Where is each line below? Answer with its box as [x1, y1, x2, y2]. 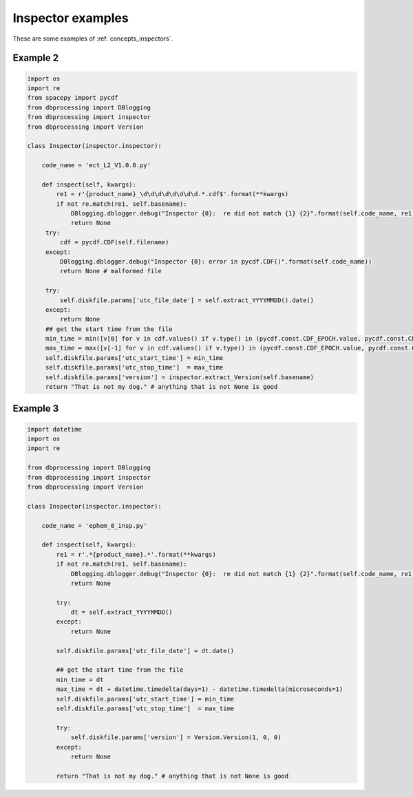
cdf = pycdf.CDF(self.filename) [59, 238, 169, 246]
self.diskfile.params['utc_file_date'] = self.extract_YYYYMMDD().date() [59, 296, 315, 304]
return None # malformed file [59, 267, 162, 275]
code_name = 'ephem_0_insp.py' [41, 522, 147, 529]
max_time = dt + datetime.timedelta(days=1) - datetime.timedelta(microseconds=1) [56, 686, 343, 693]
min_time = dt [56, 675, 104, 683]
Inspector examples [12, 10, 129, 25]
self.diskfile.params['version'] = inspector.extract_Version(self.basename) [45, 373, 315, 381]
